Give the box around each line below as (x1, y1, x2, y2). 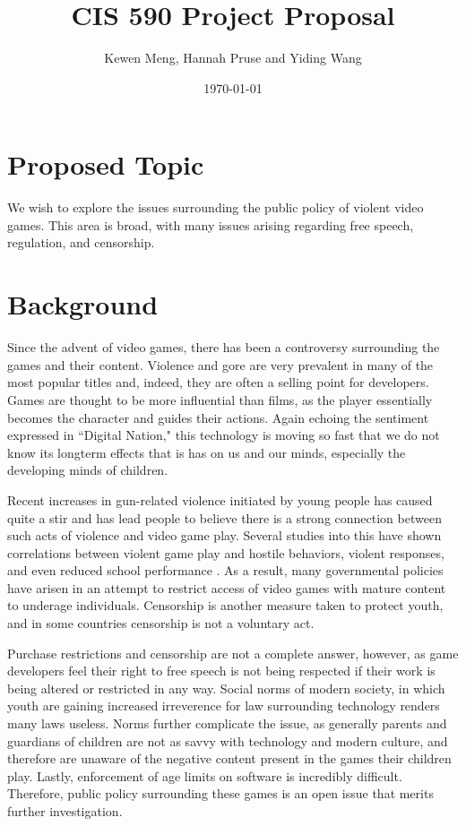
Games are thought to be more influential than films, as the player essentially (7, 390, 433, 409)
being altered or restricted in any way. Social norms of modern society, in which (7, 678, 445, 697)
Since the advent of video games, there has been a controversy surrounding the (7, 338, 440, 357)
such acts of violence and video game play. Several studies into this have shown (7, 526, 442, 545)
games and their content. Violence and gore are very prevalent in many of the (7, 355, 434, 374)
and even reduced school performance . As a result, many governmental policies (7, 561, 444, 580)
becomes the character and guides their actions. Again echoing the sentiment (7, 408, 429, 426)
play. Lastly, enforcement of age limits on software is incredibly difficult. (7, 766, 402, 785)
